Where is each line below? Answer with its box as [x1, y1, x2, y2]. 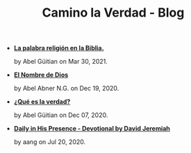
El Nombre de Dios [13, 71, 69, 79]
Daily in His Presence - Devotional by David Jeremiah [13, 125, 170, 133]
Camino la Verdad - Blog [42, 5, 185, 21]
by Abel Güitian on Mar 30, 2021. [13, 57, 108, 66]
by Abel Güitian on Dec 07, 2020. [13, 111, 108, 119]
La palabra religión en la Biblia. [13, 44, 104, 53]
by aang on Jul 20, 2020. [13, 138, 86, 146]
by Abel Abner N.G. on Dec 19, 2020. [13, 84, 119, 93]
